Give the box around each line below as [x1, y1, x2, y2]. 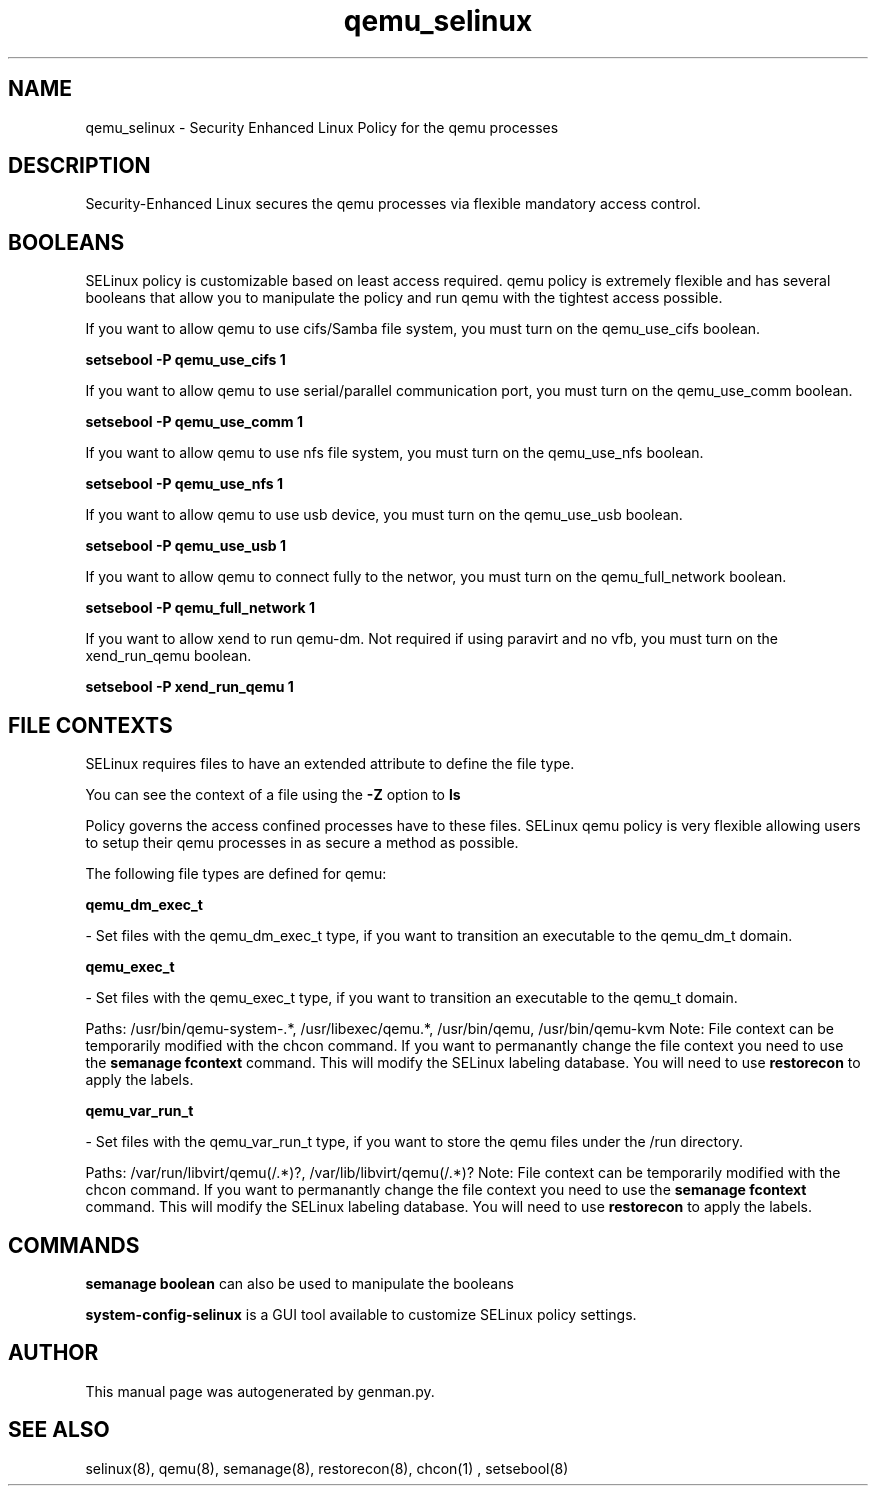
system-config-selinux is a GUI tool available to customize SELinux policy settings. [85, 1305, 637, 1323]
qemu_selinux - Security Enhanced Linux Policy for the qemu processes [85, 118, 559, 136]
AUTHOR [8, 1340, 99, 1366]
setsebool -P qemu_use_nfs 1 [85, 475, 283, 493]
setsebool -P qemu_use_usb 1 [85, 537, 286, 555]
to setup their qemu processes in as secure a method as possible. [85, 834, 519, 852]
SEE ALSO [8, 1417, 110, 1443]
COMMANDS [8, 1232, 140, 1258]
